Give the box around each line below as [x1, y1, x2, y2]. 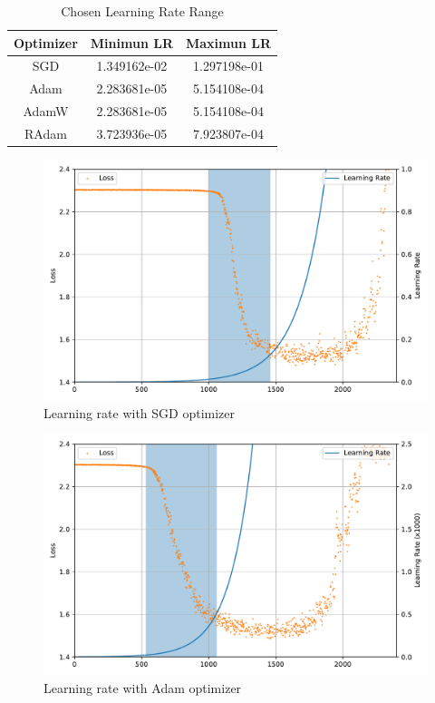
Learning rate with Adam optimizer [43, 678, 242, 697]
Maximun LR [185, 33, 272, 52]
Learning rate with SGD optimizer [43, 403, 236, 422]
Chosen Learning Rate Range [61, 2, 224, 20]
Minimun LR [90, 33, 173, 52]
